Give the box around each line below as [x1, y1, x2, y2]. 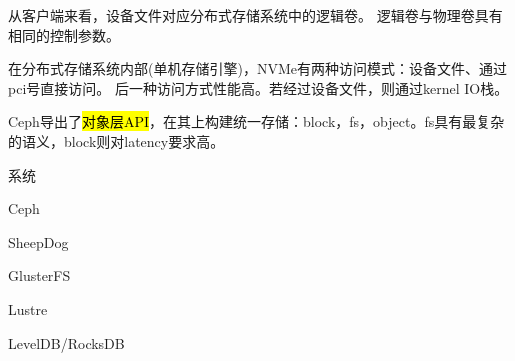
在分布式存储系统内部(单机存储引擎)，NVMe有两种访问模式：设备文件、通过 [8, 58, 507, 79]
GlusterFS [8, 265, 71, 286]
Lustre [8, 298, 48, 319]
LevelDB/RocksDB [8, 332, 125, 353]
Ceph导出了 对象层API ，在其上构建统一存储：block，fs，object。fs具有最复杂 [8, 111, 505, 132]
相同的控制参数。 [8, 24, 120, 45]
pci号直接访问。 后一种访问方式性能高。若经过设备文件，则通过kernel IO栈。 [8, 77, 509, 98]
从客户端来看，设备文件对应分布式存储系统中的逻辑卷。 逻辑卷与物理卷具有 [8, 5, 503, 25]
